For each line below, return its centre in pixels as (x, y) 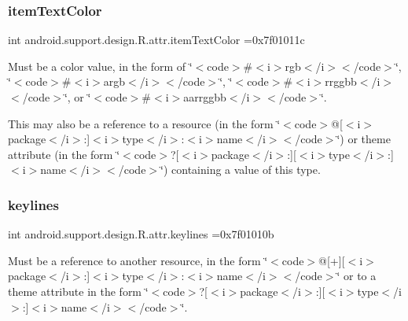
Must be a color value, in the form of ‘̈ (100, 66)
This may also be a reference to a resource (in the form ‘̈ (144, 123)
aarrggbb (205, 97)
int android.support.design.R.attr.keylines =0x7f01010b (141, 234)
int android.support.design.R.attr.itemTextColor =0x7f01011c (156, 40)
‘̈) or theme (364, 139)
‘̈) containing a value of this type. (241, 170)
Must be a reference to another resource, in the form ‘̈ (138, 260)
